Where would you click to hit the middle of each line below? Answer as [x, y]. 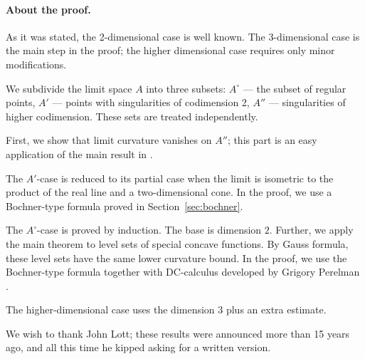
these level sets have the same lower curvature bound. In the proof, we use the [176, 257]
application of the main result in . [79, 154]
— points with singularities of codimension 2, [151, 102]
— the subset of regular [295, 88]
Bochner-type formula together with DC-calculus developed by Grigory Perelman [183, 272]
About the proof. [48, 9]
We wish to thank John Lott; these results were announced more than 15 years [178, 333]
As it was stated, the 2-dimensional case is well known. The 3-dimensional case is [183, 36]
